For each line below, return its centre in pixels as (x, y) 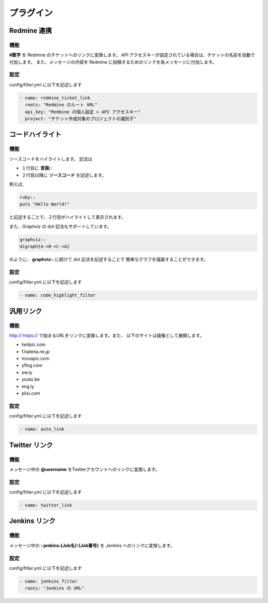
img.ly (28, 386)
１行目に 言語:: (37, 168)
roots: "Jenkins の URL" (55, 588)
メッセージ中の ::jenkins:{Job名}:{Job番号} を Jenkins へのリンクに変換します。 (92, 545)
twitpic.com (33, 345)
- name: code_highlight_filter (58, 295)
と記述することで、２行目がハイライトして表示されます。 (67, 217)
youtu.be (31, 379)
